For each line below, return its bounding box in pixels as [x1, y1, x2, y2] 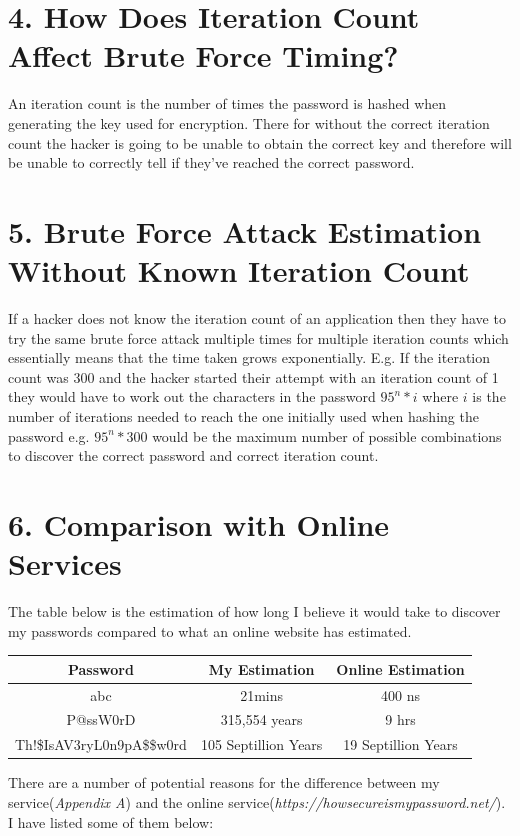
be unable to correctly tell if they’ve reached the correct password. [8, 152, 415, 173]
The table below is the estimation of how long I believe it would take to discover [8, 601, 501, 622]
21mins [240, 684, 284, 705]
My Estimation [208, 658, 315, 679]
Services [8, 543, 122, 584]
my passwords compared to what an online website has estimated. [8, 620, 412, 641]
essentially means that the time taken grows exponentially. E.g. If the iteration [8, 347, 491, 368]
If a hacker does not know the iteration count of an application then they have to [8, 308, 506, 328]
